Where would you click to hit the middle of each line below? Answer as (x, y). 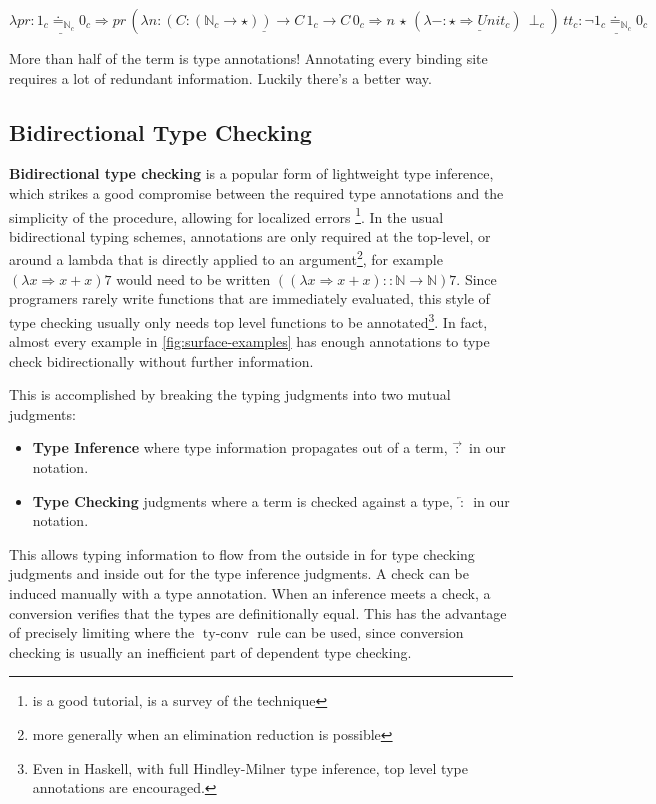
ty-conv (225, 634)
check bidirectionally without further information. (161, 360)
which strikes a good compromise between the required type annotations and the (256, 192)
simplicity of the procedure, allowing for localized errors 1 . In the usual (226, 215)
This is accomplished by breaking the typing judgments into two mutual (230, 394)
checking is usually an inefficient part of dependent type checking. (210, 651)
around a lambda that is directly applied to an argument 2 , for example (226, 258)
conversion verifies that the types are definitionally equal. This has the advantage (258, 612)
